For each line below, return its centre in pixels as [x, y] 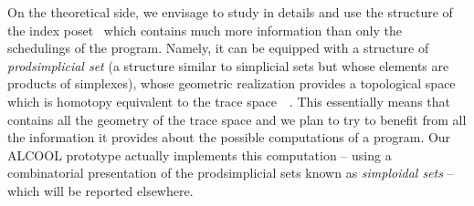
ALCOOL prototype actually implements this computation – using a [200, 154]
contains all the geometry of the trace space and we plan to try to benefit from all [237, 119]
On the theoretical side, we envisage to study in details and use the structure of [230, 12]
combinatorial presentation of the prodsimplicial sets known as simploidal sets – [231, 173]
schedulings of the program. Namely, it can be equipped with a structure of [218, 48]
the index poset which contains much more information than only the [205, 30]
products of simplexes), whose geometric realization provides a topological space [232, 83]
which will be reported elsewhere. [100, 190]
